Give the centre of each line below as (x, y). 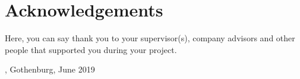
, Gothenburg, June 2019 (50, 69)
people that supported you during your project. (91, 49)
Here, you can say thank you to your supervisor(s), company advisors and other (150, 38)
